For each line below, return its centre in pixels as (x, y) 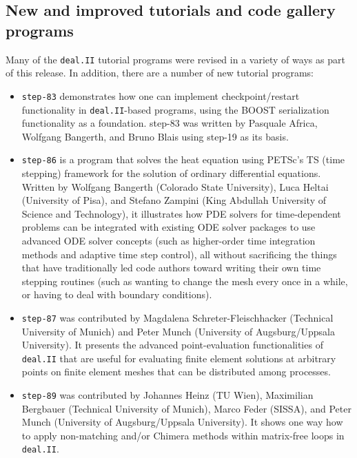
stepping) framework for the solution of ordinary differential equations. (171, 173)
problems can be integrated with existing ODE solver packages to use (169, 227)
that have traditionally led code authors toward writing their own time (171, 268)
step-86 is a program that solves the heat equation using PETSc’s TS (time (183, 159)
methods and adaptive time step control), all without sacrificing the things (179, 254)
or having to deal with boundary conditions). (117, 294)
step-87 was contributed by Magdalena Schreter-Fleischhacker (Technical (177, 317)
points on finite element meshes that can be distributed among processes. (176, 372)
